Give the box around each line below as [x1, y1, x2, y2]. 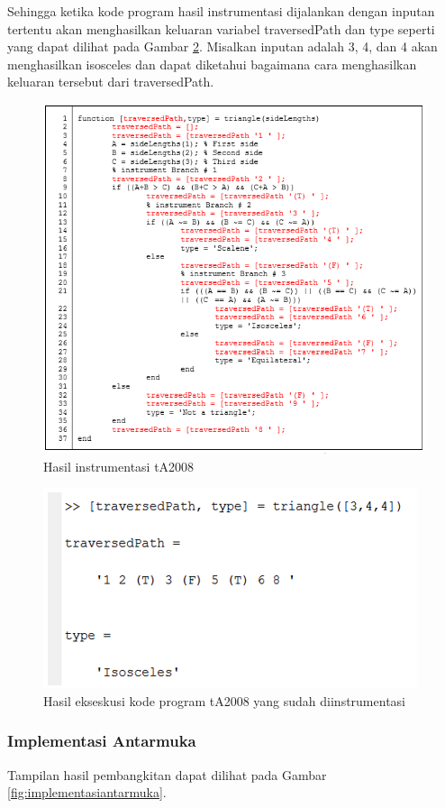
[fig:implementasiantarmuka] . [7, 783, 167, 802]
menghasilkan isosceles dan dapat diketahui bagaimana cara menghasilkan [7, 54, 417, 73]
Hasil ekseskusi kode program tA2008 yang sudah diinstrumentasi [43, 691, 405, 710]
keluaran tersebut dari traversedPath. [7, 72, 214, 91]
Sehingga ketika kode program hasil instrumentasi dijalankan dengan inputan [7, 2, 435, 20]
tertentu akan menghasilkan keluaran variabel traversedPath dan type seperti [7, 19, 435, 38]
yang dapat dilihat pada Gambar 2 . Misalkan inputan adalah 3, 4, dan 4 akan [7, 37, 438, 56]
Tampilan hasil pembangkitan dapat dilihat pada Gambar [7, 765, 327, 784]
